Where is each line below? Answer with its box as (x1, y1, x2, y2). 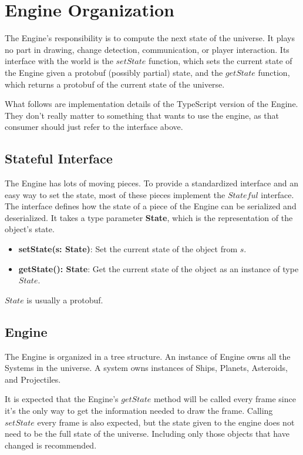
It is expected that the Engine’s (5, 393, 119, 405)
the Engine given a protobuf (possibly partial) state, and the (5, 66, 223, 78)
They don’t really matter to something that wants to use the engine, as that (5, 109, 280, 121)
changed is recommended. (5, 439, 97, 451)
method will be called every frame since (153, 393, 296, 405)
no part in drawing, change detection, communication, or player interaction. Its (5, 43, 289, 55)
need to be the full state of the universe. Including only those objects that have (5, 427, 289, 440)
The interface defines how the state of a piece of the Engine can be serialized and (5, 200, 297, 212)
